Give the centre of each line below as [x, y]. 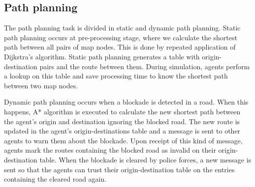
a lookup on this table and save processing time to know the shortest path [116, 76]
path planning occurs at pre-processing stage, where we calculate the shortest [121, 37]
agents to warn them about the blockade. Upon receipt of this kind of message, [123, 140]
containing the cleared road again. [55, 179]
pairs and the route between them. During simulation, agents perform [145, 66]
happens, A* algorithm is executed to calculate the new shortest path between [122, 111]
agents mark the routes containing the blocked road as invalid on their [110, 150]
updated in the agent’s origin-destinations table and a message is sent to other [122, 131]
